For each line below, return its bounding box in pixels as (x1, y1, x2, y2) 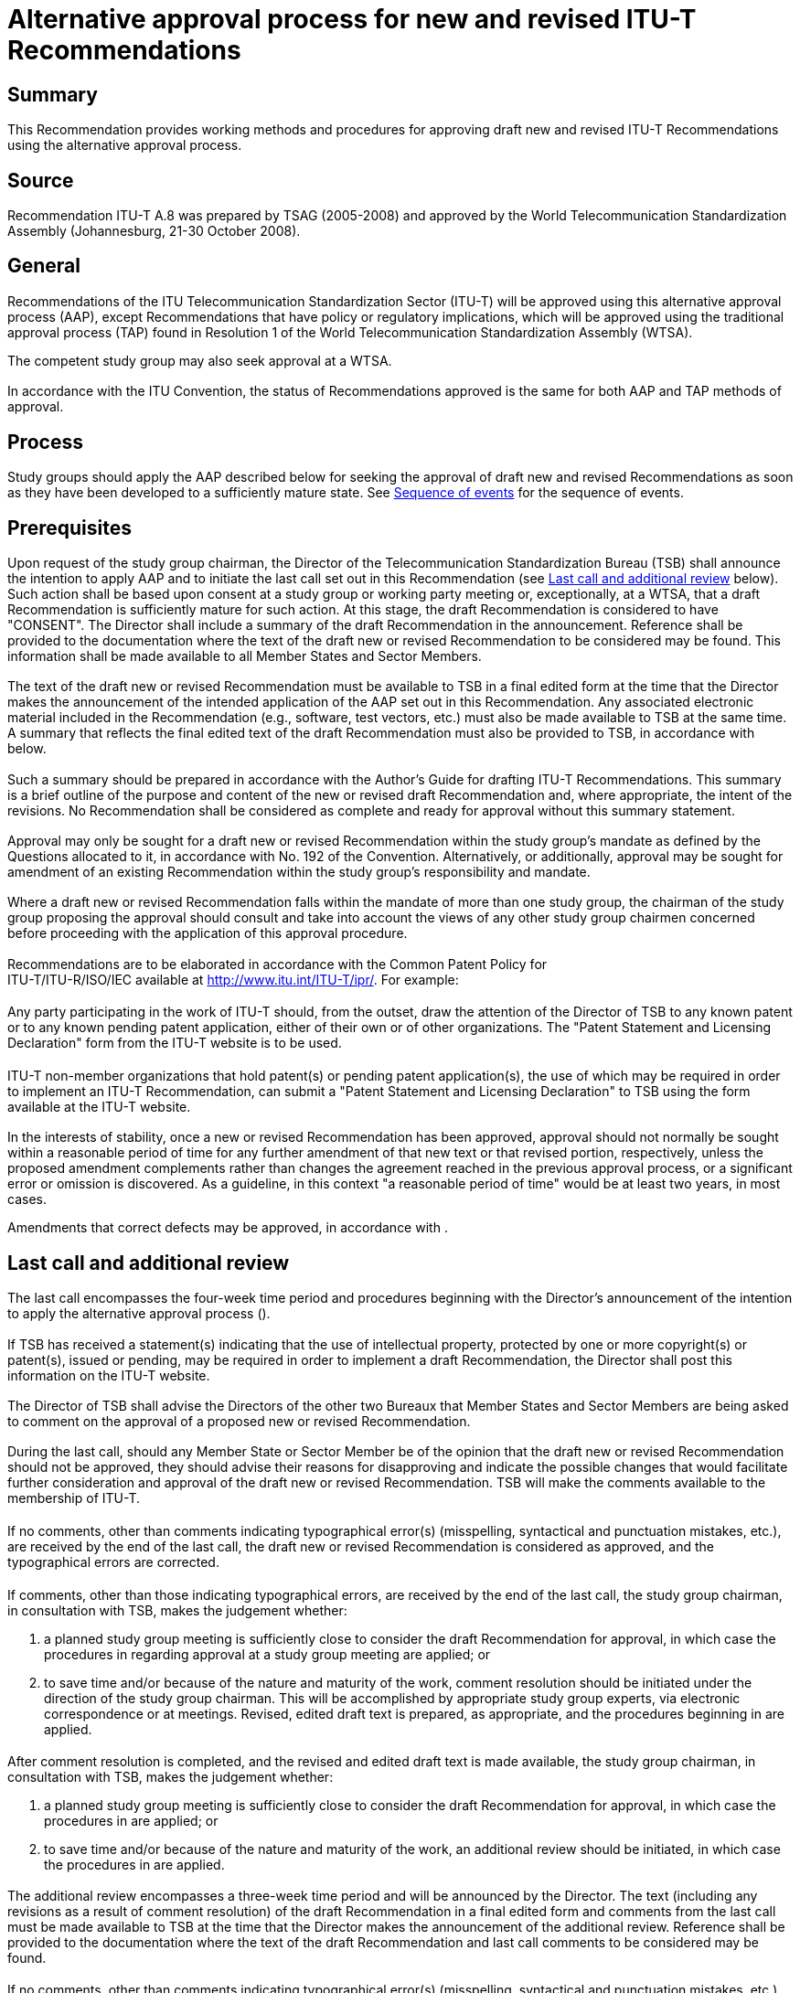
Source (7, 168, 74, 192)
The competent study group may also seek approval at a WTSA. (7, 352, 392, 368)
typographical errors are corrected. (7, 1553, 219, 1570)
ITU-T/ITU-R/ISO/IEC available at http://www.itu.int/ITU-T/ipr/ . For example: (7, 971, 459, 987)
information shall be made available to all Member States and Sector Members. (7, 647, 482, 664)
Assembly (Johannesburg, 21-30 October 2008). (7, 223, 301, 240)
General (7, 254, 81, 278)
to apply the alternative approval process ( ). (7, 1306, 271, 1322)
